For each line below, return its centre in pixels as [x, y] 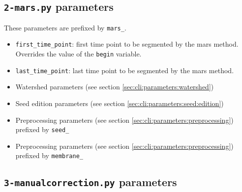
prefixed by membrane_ [49, 155]
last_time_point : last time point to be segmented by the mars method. [125, 70]
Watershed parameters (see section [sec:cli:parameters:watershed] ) [115, 87]
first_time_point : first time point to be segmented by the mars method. [127, 44]
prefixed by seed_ [42, 129]
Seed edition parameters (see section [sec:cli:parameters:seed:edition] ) [120, 103]
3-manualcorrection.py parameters [91, 182]
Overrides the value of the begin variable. [78, 54]
